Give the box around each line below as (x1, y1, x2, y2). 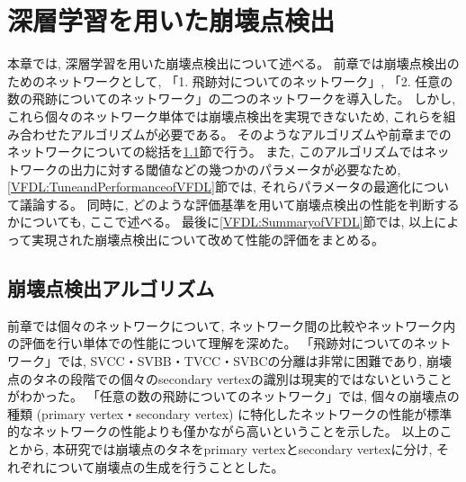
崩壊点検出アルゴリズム (7, 274, 215, 302)
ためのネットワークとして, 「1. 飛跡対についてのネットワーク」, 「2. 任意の (7, 71, 453, 90)
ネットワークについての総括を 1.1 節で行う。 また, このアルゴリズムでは (7, 142, 425, 161)
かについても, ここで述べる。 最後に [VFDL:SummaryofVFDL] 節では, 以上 (7, 212, 435, 231)
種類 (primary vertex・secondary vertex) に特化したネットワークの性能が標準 (7, 404, 453, 423)
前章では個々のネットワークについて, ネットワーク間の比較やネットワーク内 (7, 316, 456, 335)
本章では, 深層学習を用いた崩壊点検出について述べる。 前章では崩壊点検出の (7, 54, 460, 73)
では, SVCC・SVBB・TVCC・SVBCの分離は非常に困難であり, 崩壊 (57, 352, 452, 370)
